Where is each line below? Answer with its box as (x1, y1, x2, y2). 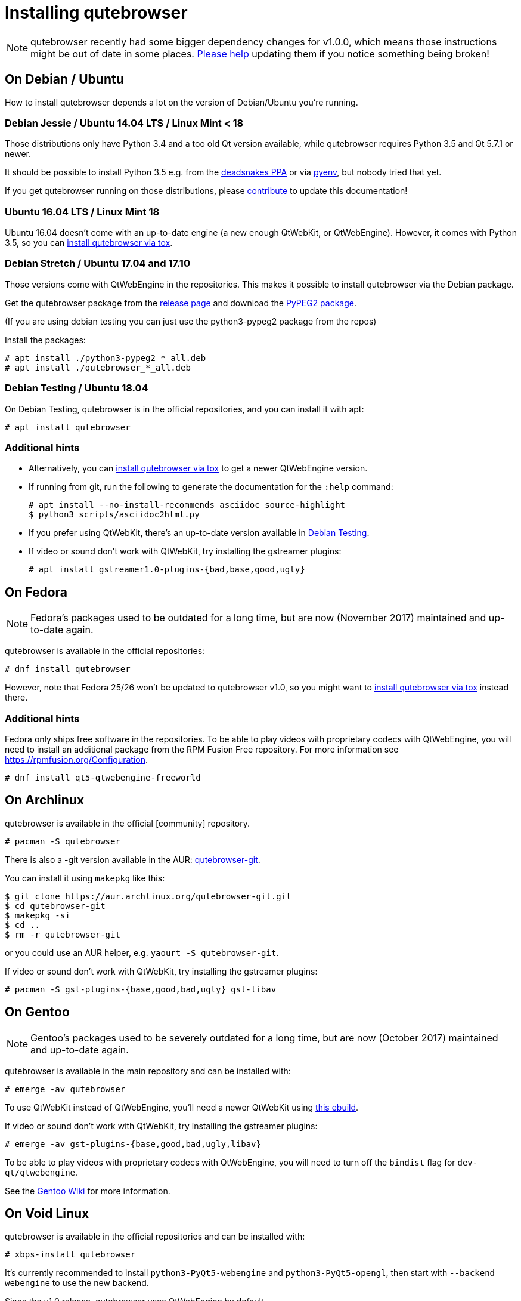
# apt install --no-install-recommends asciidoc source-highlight (29, 500, 346, 510)
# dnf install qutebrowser (5, 664, 131, 674)
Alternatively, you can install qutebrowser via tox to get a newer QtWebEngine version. (29, 463, 368, 474)
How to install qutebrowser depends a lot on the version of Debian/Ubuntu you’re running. (5, 97, 358, 107)
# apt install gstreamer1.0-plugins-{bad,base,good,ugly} (29, 565, 305, 575)
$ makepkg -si (5, 910, 70, 920)
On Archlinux (5, 793, 85, 808)
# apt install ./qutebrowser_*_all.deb (5, 362, 191, 372)
